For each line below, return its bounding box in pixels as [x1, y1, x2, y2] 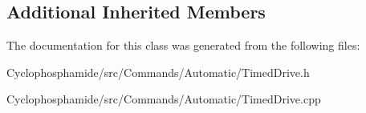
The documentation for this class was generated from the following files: [6, 37, 360, 54]
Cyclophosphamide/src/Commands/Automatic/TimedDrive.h [6, 63, 310, 80]
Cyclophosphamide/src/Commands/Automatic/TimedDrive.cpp [6, 91, 321, 107]
